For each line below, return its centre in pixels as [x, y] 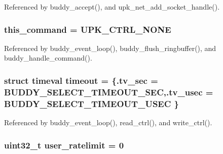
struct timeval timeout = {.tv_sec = [81, 80]
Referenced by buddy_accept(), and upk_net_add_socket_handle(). [112, 7]
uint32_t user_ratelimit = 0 [64, 145]
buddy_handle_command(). [48, 58]
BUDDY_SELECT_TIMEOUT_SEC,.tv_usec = [109, 92]
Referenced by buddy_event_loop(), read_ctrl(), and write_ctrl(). [108, 122]
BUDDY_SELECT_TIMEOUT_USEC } [91, 103]
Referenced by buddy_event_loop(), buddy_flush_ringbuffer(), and [110, 48]
